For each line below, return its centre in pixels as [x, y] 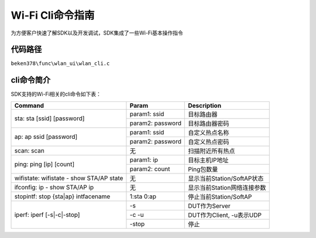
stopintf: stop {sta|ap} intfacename [62, 196]
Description [205, 106]
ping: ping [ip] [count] [44, 164]
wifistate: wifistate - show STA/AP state [69, 178]
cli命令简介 [31, 80]
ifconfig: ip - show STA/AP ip [54, 187]
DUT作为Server [209, 206]
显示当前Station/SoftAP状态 [226, 178]
